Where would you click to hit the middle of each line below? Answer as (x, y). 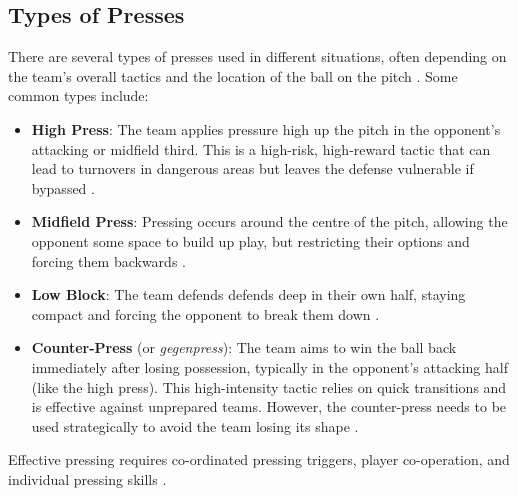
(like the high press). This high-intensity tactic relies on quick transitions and (269, 386)
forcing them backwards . (108, 260)
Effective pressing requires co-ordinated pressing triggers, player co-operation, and (259, 459)
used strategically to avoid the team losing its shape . (195, 425)
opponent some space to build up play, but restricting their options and (250, 240)
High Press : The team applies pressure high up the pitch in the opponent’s (266, 128)
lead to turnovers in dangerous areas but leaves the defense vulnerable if (252, 168)
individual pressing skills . (87, 478)
